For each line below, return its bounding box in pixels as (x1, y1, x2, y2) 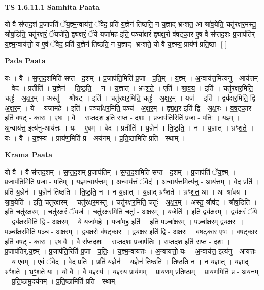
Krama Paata (5, 149, 52, 160)
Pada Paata (5, 55, 46, 66)
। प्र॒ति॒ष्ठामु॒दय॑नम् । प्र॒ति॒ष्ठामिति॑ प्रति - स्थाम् (5, 276, 115, 286)
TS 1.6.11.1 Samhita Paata (5, 2, 100, 12)
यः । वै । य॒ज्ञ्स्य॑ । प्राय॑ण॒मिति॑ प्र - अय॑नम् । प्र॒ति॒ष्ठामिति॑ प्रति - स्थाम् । (5, 132, 186, 143)
